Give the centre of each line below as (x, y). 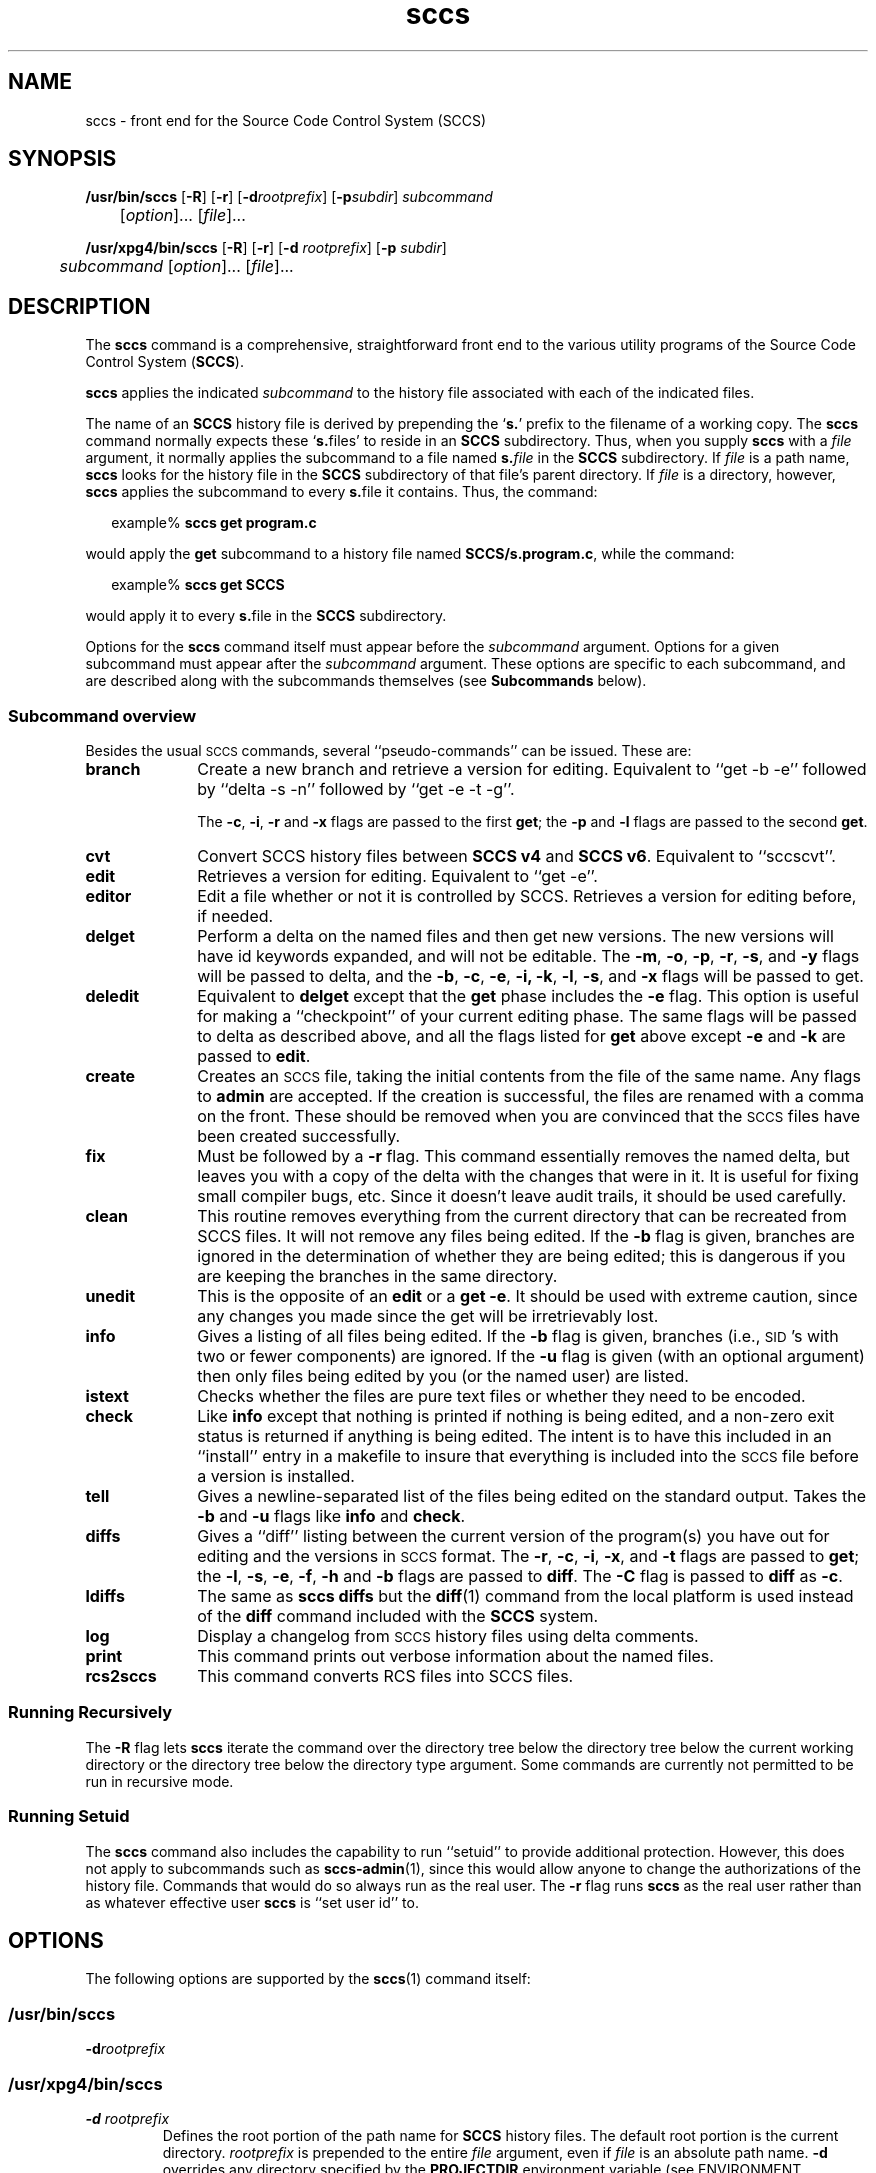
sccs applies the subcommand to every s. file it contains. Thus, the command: (341, 492)
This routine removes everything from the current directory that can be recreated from (522, 1216)
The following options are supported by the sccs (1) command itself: (308, 1979)
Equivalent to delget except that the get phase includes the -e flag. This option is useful (528, 996)
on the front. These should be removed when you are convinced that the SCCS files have (529, 1116)
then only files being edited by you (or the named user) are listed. (443, 1376)
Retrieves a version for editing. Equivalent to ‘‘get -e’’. (397, 876)
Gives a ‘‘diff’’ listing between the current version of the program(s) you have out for (513, 1536)
